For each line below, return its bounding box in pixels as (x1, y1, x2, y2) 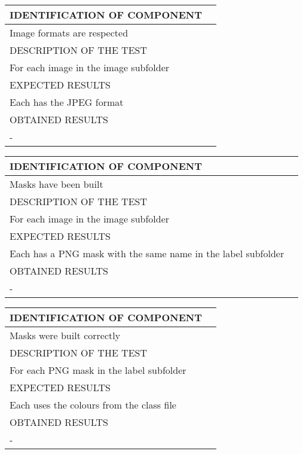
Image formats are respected (10, 26, 128, 39)
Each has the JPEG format (10, 95, 124, 109)
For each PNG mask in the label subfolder (10, 363, 186, 377)
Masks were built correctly (10, 328, 121, 342)
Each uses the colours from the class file (10, 398, 176, 412)
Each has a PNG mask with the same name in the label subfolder (10, 246, 284, 260)
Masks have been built (10, 177, 103, 191)
